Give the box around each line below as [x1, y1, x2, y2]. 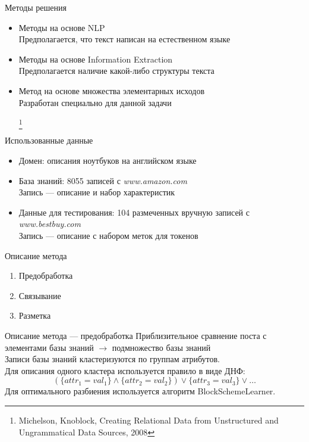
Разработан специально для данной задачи [18, 96, 172, 108]
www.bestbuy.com [18, 217, 81, 230]
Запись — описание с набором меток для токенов [18, 229, 198, 242]
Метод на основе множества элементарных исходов [18, 84, 205, 97]
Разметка [18, 309, 51, 322]
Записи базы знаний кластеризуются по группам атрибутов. [5, 353, 220, 365]
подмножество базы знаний [112, 341, 211, 353]
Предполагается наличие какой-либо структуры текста [18, 64, 215, 77]
